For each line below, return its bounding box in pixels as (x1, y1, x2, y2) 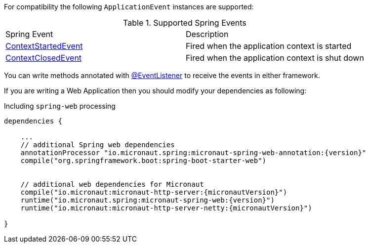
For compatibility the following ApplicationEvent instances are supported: (4, 2, 254, 11)
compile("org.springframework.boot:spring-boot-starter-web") (20, 157, 267, 165)
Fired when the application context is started (185, 41, 352, 51)
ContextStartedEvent (5, 41, 83, 51)
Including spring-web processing (4, 102, 116, 110)
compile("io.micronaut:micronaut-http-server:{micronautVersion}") (20, 188, 287, 196)
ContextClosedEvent (5, 53, 82, 63)
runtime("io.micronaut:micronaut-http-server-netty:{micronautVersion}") (20, 204, 312, 212)
